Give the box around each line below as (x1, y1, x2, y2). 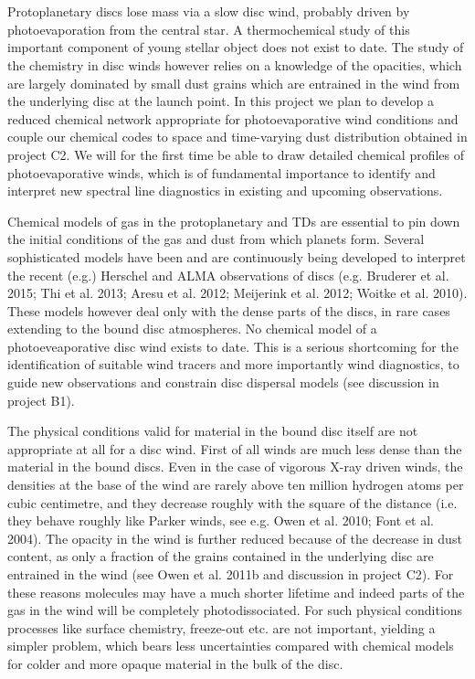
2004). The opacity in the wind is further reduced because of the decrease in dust (7, 528, 462, 547)
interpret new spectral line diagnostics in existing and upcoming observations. (7, 181, 443, 200)
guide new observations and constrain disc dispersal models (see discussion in (7, 373, 439, 392)
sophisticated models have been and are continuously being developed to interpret (7, 247, 466, 266)
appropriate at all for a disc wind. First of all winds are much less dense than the (7, 439, 462, 458)
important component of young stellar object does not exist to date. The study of (7, 37, 464, 57)
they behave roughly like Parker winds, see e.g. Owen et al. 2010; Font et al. (7, 511, 434, 530)
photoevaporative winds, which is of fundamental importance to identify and (7, 163, 436, 182)
